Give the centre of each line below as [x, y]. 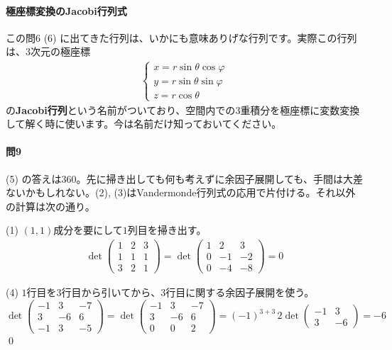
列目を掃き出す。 [167, 230]
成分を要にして [88, 230]
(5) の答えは [34, 178]
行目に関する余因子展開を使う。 [240, 292]
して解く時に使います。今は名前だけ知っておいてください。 [144, 124]
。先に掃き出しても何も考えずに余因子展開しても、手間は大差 [219, 178]
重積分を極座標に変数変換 [300, 109]
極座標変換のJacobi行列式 [66, 10]
